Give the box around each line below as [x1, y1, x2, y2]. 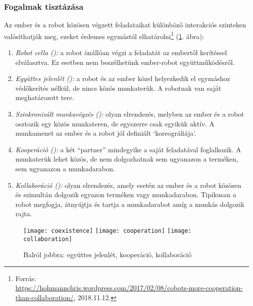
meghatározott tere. [15, 92, 74, 102]
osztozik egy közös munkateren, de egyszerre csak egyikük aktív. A [15, 118, 215, 128]
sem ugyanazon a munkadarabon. [15, 163, 115, 173]
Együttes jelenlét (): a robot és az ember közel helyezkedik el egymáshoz [15, 73, 230, 83]
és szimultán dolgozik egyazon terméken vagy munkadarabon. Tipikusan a [15, 189, 236, 200]
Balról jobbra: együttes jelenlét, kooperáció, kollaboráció [23, 249, 192, 260]
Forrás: [15, 273, 36, 283]
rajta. [15, 208, 32, 219]
